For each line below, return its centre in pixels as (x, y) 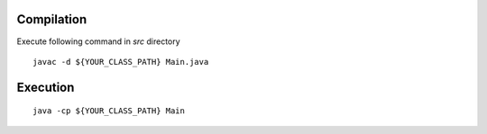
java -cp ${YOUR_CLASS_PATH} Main (109, 111)
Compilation (52, 19)
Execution (46, 87)
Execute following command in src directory (98, 41)
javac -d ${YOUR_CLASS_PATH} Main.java (121, 62)
